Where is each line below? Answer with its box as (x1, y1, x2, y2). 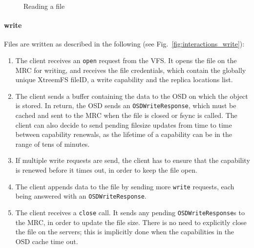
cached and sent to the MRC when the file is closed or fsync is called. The (15, 110, 237, 120)
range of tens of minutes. (15, 138, 90, 149)
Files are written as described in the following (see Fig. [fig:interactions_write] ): (4, 39, 245, 49)
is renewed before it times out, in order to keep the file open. (15, 165, 197, 175)
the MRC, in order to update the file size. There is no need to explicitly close (15, 217, 247, 227)
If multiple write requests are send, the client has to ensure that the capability (15, 155, 250, 165)
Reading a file (23, 1, 65, 11)
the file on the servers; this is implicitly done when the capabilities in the (15, 226, 234, 237)
